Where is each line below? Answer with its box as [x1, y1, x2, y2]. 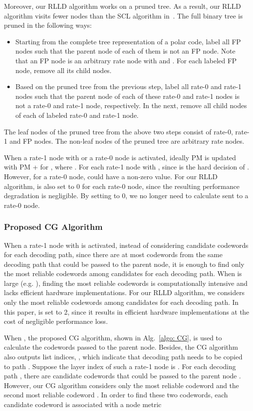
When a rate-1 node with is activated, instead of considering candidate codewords [4, 240, 249, 250]
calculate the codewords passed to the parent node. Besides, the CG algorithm [4, 342, 238, 352]
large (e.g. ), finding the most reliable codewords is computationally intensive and [4, 278, 248, 288]
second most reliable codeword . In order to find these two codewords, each [4, 390, 228, 400]
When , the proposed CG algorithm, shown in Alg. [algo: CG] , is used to [4, 332, 222, 342]
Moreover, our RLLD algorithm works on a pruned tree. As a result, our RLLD [4, 1, 241, 11]
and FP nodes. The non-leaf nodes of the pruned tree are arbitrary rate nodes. [9, 136, 244, 146]
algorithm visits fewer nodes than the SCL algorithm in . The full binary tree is [4, 10, 243, 20]
